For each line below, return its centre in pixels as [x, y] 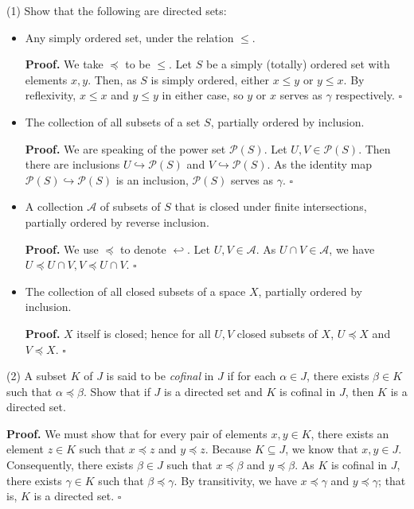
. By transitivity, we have [235, 480]
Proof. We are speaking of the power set [125, 148]
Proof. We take [64, 64]
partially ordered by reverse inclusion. [117, 221]
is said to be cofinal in [160, 376]
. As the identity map [319, 164]
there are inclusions [72, 164]
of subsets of [130, 206]
